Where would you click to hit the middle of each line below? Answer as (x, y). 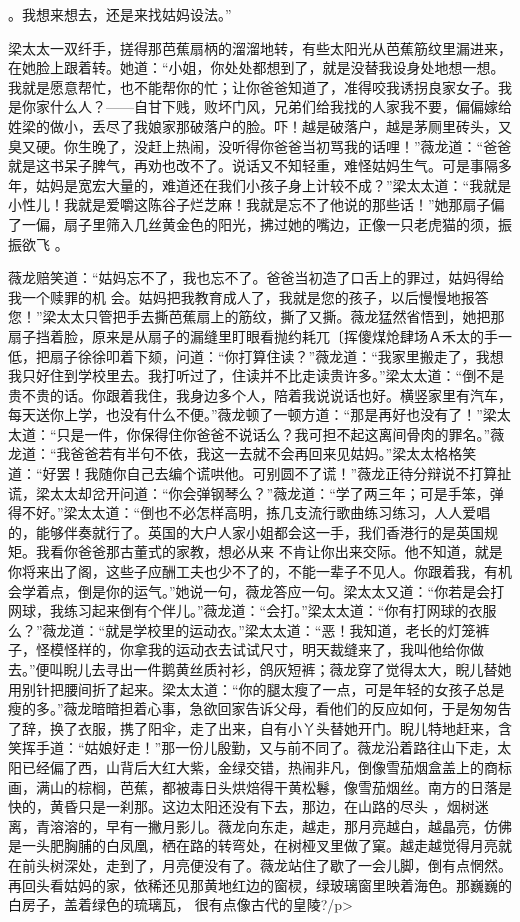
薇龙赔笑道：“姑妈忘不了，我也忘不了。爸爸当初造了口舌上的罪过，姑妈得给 (256, 277)
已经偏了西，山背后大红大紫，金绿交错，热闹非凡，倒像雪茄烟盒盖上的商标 (266, 766)
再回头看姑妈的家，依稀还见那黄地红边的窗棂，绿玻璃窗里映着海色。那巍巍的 (260, 884)
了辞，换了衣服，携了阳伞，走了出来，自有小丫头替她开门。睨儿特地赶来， (253, 727)
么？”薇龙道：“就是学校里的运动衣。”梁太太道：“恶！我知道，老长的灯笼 (242, 629)
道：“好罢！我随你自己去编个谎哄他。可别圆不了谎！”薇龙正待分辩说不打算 (253, 473)
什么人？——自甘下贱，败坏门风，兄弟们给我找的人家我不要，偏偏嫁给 (280, 106)
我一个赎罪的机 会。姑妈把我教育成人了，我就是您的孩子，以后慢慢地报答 (248, 296)
